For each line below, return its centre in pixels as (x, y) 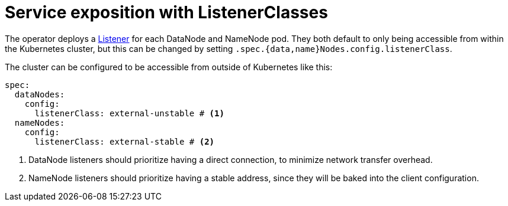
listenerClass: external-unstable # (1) (129, 113)
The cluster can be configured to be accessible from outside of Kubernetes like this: (169, 67)
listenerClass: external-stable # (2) (125, 141)
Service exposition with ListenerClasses (166, 12)
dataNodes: (40, 94)
